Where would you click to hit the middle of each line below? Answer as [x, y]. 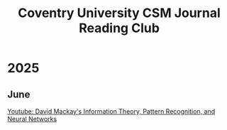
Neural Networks [32, 119]
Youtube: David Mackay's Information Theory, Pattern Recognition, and [111, 111]
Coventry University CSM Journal [119, 13]
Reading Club [119, 28]
